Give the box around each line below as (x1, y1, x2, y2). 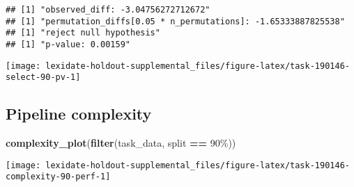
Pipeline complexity (6, 103, 152, 124)
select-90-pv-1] (6, 72, 81, 83)
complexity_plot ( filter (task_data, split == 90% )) (6, 136, 236, 150)
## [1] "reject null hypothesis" (6, 28, 160, 38)
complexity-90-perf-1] (6, 172, 111, 182)
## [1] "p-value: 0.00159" (6, 39, 130, 49)
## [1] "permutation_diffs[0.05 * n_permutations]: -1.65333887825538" (6, 16, 345, 26)
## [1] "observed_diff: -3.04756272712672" (6, 5, 210, 15)
